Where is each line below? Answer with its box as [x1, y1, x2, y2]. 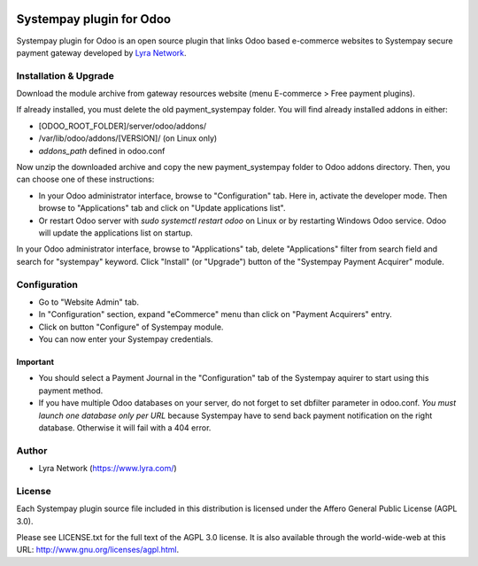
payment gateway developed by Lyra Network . [16, 47, 187, 58]
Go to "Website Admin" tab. [38, 297, 139, 307]
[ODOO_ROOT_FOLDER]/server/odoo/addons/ [38, 120, 207, 131]
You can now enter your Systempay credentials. [38, 334, 213, 345]
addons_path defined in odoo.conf [38, 145, 166, 156]
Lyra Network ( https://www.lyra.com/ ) [38, 463, 177, 474]
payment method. [38, 385, 104, 396]
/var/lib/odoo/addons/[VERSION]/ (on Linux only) [38, 133, 218, 143]
